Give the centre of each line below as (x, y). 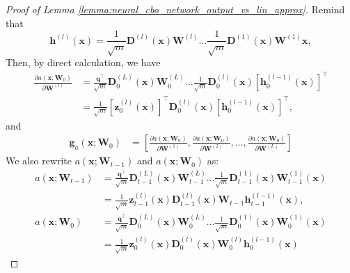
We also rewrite (39, 161)
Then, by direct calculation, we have (83, 62)
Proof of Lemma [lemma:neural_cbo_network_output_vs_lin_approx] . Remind (175, 9)
